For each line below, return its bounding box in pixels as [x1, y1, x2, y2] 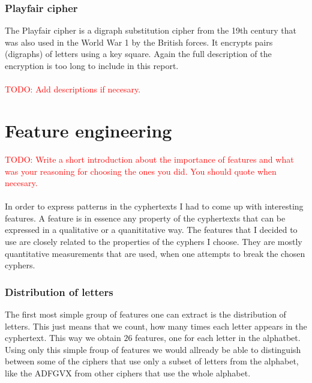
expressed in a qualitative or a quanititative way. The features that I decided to [5, 223, 298, 236]
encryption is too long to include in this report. [5, 59, 179, 71]
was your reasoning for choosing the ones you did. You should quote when [5, 164, 277, 177]
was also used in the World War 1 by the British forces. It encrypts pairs [5, 35, 273, 48]
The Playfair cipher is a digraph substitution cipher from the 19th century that [5, 24, 297, 37]
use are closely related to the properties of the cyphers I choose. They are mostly [5, 235, 302, 248]
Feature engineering [5, 118, 172, 142]
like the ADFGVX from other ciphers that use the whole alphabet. [5, 367, 251, 379]
